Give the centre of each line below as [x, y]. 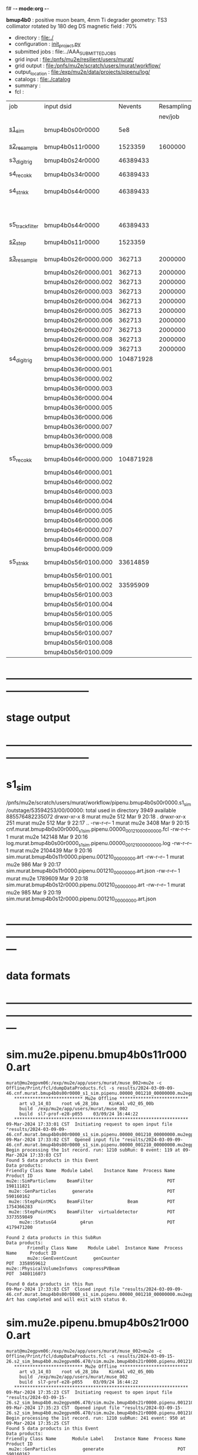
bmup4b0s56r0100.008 [78, 642]
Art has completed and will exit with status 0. [67, 1300]
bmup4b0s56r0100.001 [78, 575]
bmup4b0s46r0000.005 [78, 510]
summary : [28, 85]
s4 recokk [21, 174]
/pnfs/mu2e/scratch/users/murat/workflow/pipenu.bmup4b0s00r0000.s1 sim [99, 803]
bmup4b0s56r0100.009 [78, 652]
